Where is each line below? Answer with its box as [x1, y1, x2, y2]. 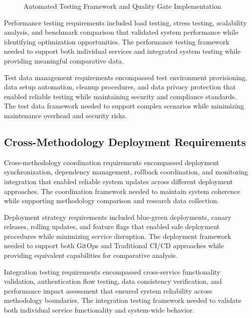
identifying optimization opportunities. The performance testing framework [4, 36, 229, 46]
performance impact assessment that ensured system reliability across [4, 285, 212, 296]
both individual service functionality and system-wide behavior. [4, 305, 195, 315]
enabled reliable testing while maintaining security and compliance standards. [4, 91, 237, 101]
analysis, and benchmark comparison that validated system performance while [4, 27, 238, 37]
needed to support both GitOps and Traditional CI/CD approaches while [4, 240, 224, 251]
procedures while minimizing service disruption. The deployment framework [4, 231, 231, 241]
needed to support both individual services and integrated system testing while [4, 46, 241, 56]
